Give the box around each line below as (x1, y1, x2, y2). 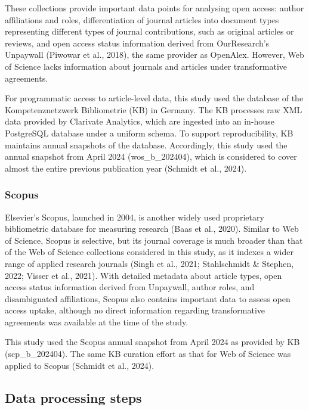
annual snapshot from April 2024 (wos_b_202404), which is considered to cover (5, 150, 297, 163)
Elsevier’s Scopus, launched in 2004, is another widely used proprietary (5, 210, 264, 223)
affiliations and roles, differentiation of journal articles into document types (5, 13, 279, 26)
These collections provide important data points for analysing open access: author (5, 2, 304, 14)
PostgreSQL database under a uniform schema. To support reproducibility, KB (5, 126, 293, 139)
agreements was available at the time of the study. (5, 315, 189, 328)
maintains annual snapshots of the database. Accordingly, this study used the (5, 138, 288, 151)
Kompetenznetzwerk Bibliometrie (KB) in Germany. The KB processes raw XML (5, 103, 302, 116)
